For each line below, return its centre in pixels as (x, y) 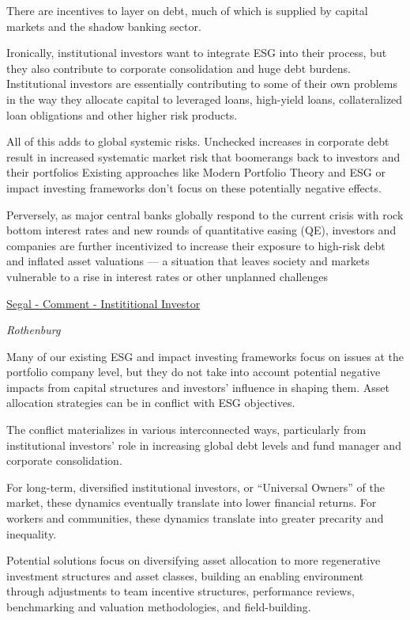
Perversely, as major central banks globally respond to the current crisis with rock (205, 214)
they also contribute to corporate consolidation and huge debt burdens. (179, 68)
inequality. (32, 533)
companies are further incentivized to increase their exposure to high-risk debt (196, 245)
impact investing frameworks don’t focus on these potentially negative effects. (194, 187)
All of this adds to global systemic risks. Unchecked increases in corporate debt (198, 141)
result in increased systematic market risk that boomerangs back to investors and (203, 156)
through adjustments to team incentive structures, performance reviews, (181, 591)
